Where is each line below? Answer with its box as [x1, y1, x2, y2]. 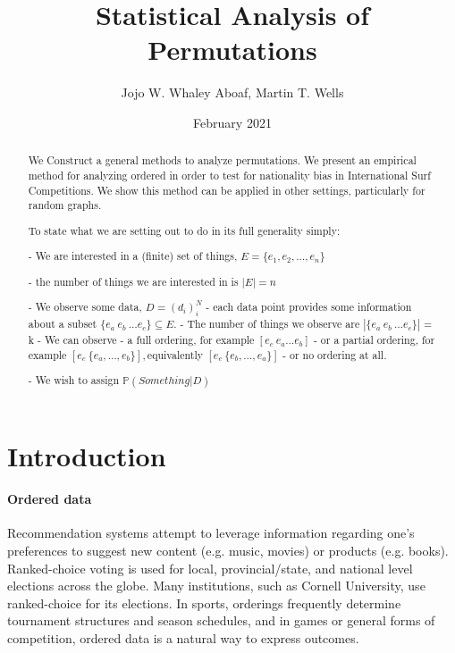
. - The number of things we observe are [173, 315, 360, 331]
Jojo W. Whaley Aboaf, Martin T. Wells [121, 83, 344, 102]
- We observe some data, [28, 299, 142, 314]
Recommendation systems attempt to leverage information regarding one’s [7, 523, 415, 542]
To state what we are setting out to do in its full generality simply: [28, 222, 341, 238]
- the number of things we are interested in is [28, 273, 239, 289]
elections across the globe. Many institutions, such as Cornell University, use [7, 576, 426, 595]
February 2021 [193, 113, 272, 131]
